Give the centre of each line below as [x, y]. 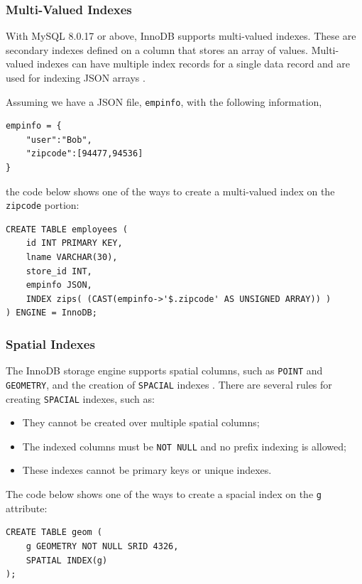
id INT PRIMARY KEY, [74, 243]
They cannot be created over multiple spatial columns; [141, 422]
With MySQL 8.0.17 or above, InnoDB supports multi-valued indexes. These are [181, 36]
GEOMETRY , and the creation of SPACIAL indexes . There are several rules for [169, 384]
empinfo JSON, [59, 285]
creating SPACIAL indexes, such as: [80, 398]
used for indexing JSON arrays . [76, 77]
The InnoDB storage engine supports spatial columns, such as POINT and [164, 371]
